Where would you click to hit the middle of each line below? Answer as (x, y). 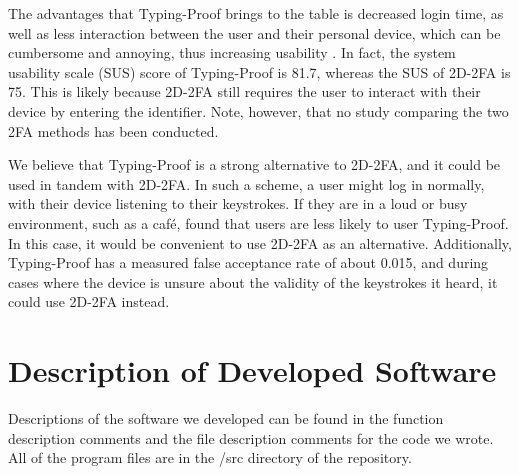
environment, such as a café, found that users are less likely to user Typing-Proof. (258, 222)
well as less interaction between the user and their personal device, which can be (254, 32)
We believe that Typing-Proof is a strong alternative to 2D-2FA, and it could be (254, 164)
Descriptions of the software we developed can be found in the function (226, 418)
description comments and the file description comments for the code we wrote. (251, 437)
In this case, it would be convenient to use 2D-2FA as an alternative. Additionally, (260, 242)
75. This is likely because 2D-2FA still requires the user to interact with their (244, 91)
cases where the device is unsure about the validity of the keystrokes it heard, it (253, 281)
